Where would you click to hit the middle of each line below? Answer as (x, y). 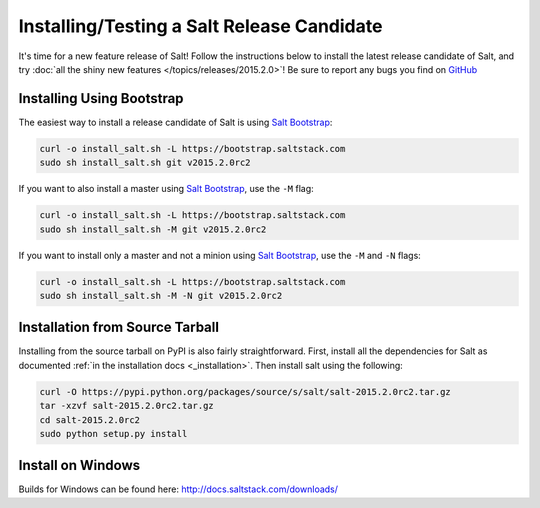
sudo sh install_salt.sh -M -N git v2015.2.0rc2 (161, 295)
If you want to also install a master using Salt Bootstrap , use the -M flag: (166, 189)
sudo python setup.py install (113, 433)
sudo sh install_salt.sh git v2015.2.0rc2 (145, 163)
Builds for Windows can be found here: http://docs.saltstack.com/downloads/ (178, 489)
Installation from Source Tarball (119, 327)
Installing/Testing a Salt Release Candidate (200, 26)
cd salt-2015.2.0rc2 (89, 419)
